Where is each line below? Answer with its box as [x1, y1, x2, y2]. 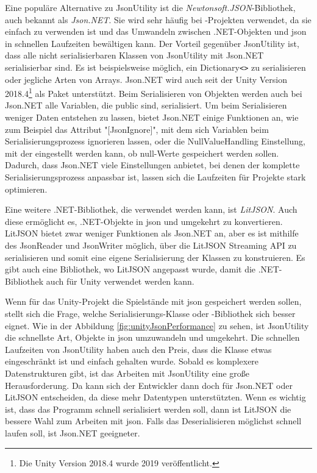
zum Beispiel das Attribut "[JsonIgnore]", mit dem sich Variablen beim [5, 123, 269, 135]
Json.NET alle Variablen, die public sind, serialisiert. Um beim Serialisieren [5, 99, 287, 112]
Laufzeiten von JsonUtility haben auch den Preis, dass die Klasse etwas [5, 343, 272, 355]
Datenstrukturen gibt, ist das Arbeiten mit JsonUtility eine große [5, 366, 250, 379]
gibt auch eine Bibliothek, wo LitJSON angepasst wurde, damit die [5, 263, 256, 276]
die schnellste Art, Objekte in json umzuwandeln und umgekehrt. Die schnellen [5, 331, 300, 344]
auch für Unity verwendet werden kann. [46, 274, 194, 287]
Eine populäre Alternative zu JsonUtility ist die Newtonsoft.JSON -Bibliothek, [5, 1, 296, 13]
